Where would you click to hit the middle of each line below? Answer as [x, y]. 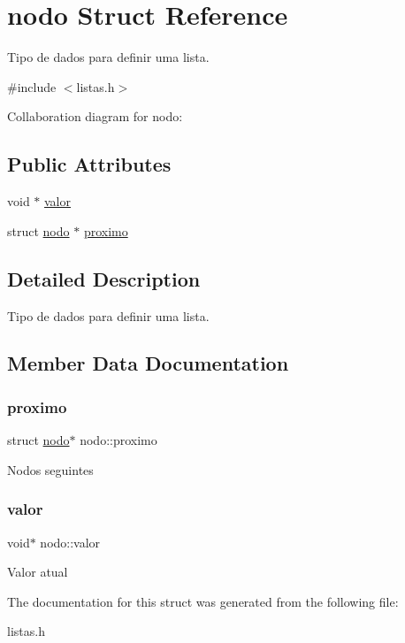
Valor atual [38, 572]
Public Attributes [89, 164]
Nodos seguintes [50, 469]
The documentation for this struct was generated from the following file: [203, 601]
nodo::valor [70, 542]
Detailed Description [104, 278]
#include [32, 86]
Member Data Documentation [148, 363]
